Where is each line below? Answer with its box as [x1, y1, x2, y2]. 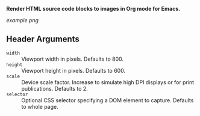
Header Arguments [6, 34, 80, 44]
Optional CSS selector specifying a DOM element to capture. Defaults [21, 96, 194, 104]
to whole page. [21, 103, 58, 110]
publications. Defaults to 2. [21, 85, 89, 92]
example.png [6, 17, 39, 23]
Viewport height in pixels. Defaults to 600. [21, 67, 125, 74]
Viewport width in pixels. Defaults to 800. [21, 55, 124, 63]
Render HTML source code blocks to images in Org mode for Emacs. [6, 5, 181, 12]
